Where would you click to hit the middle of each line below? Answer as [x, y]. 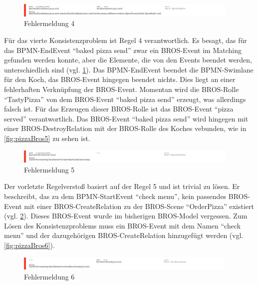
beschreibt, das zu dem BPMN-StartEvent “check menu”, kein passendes [115, 196]
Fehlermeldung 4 [49, 23]
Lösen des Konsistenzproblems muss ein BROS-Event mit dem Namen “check [123, 225]
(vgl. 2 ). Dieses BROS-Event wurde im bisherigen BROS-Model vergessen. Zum [126, 216]
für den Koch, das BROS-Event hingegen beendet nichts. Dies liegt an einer [120, 79]
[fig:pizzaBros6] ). [29, 245]
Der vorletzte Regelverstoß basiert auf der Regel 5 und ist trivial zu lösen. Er [122, 186]
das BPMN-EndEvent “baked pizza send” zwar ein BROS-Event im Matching [123, 50]
